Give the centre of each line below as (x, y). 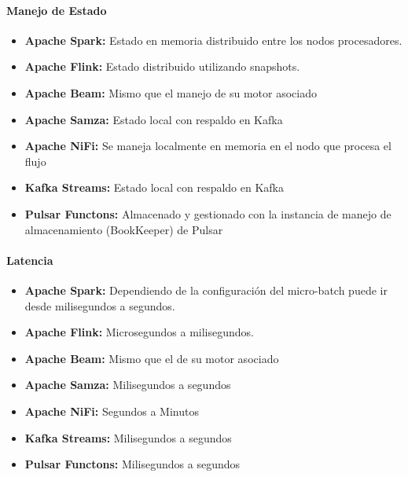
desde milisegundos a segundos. (100, 305)
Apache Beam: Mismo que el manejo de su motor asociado (171, 92)
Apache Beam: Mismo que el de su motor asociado (152, 358)
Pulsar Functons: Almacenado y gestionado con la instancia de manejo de (208, 213)
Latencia (30, 260)
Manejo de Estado (57, 10)
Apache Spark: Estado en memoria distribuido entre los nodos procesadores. (213, 40)
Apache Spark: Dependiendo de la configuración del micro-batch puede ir (206, 290)
